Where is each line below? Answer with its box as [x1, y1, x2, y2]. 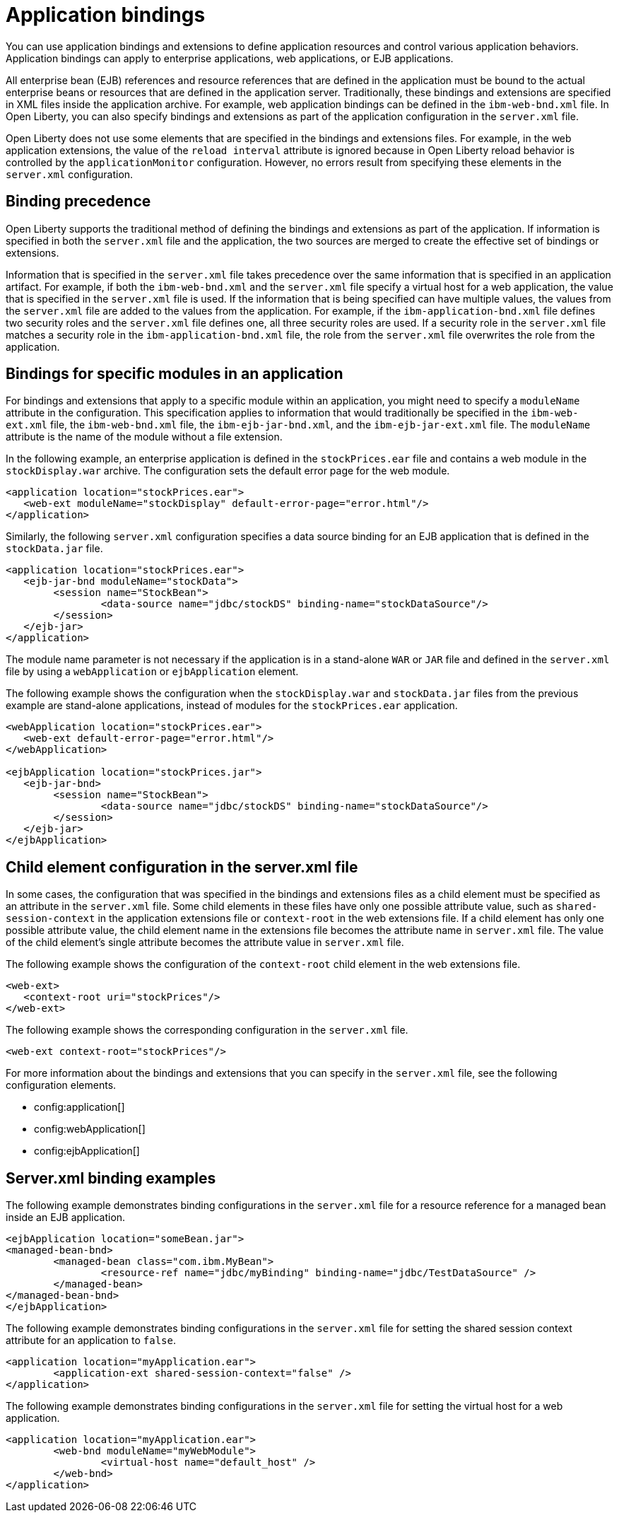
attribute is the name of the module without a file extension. [6, 431, 283, 443]
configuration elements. [6, 1079, 117, 1092]
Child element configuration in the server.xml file [6, 858, 358, 876]
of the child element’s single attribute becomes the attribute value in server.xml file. [6, 936, 404, 949]
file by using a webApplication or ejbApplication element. [6, 665, 299, 678]
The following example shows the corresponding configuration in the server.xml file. [6, 1024, 408, 1037]
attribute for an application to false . [6, 1334, 176, 1347]
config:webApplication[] [34, 1123, 146, 1135]
